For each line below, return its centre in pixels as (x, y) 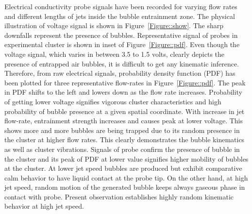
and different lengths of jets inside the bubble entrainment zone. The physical (120, 16)
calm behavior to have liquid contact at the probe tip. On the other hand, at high (126, 177)
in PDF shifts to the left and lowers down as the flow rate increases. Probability (123, 92)
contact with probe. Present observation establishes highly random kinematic (119, 196)
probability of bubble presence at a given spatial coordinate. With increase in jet (125, 111)
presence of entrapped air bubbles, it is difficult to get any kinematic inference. (122, 63)
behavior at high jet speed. (44, 206)
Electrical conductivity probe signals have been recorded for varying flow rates (121, 6)
